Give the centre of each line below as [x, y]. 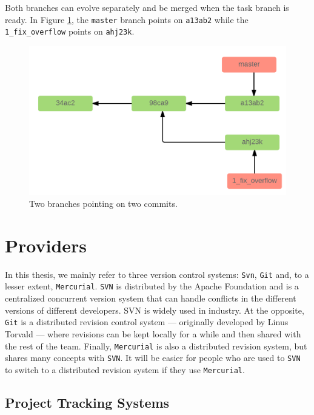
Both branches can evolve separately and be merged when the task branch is [147, 7]
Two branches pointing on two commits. [103, 204]
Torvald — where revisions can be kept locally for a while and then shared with [153, 333]
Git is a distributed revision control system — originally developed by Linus [147, 322]
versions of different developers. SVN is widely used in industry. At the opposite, [155, 310]
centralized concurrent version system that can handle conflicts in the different [151, 298]
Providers [46, 245]
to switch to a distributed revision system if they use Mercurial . [125, 369]
